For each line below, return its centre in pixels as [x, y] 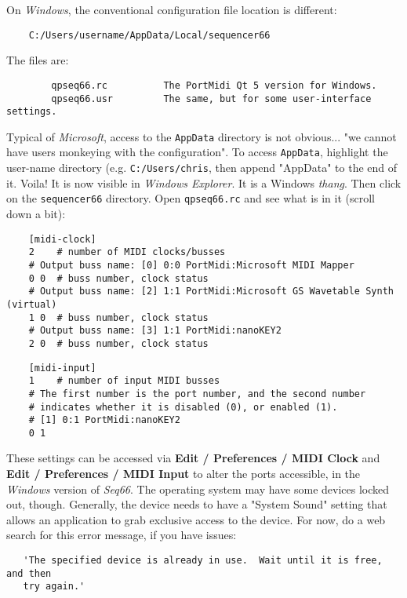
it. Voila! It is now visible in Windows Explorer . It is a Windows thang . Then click [204, 182]
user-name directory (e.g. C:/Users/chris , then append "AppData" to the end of [202, 168]
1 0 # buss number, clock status [118, 317]
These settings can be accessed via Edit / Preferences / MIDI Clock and [193, 458]
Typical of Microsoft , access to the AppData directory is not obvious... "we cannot [202, 136]
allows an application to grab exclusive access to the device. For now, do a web [196, 519]
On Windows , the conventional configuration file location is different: [172, 9]
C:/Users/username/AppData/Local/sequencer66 [149, 35]
